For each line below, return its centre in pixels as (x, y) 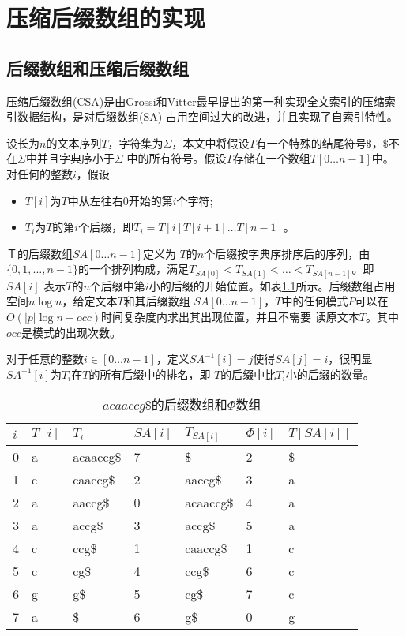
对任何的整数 (39, 173)
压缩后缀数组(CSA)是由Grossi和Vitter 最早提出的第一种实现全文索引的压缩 (195, 101)
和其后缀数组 (157, 301)
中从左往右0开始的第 (120, 200)
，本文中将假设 (211, 142)
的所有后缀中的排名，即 (150, 374)
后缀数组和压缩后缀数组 (98, 67)
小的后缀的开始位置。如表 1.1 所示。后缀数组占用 (272, 285)
